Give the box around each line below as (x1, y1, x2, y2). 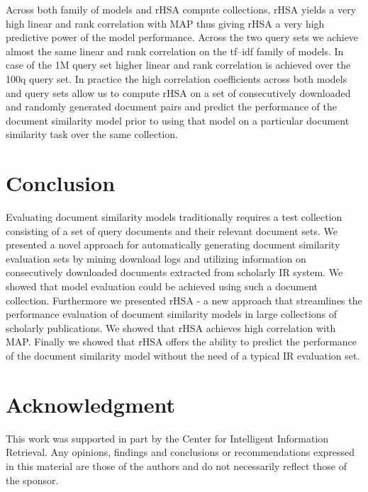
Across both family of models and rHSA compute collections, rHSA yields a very (6, 2, 357, 16)
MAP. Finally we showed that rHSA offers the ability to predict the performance (6, 334, 357, 349)
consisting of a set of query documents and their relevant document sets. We (6, 223, 338, 238)
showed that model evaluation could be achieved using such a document (6, 279, 318, 294)
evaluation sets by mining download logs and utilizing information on (6, 251, 306, 265)
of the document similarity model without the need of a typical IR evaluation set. (6, 348, 360, 362)
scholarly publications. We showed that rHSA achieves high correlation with (6, 320, 336, 335)
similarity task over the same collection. (6, 127, 178, 142)
